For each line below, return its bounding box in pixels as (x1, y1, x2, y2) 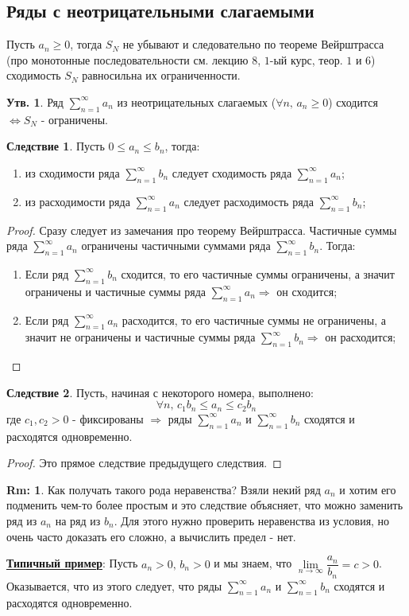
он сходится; (276, 283, 338, 299)
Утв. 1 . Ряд (6, 93, 64, 110)
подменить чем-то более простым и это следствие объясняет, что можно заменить (6, 497, 403, 513)
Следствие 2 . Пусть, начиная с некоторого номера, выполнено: (6, 384, 314, 400)
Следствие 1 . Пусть (6, 138, 105, 154)
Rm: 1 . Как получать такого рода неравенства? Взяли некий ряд (6, 481, 321, 497)
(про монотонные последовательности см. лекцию (6, 51, 249, 68)
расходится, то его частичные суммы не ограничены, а (122, 311, 386, 328)
